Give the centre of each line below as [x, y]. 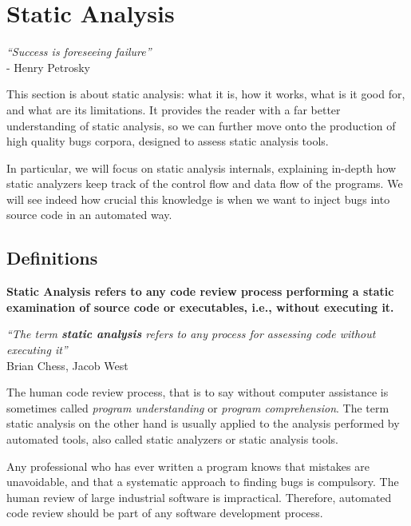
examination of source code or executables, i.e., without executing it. [200, 307]
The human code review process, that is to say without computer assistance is [198, 392]
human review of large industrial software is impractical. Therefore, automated [199, 497]
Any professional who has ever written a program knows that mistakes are [188, 466]
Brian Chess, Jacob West [67, 365]
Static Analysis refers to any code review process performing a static [200, 291]
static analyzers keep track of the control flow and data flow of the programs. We [205, 183]
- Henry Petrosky [48, 67]
